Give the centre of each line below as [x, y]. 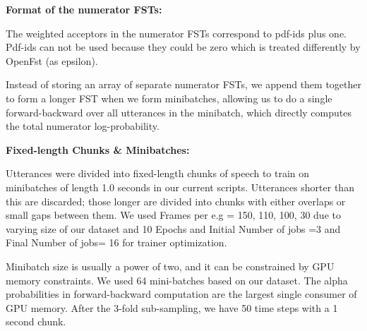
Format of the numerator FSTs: [84, 9]
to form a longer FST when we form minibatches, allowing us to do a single [169, 98]
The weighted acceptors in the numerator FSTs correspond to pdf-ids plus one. [176, 33]
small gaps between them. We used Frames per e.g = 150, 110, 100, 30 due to [173, 215]
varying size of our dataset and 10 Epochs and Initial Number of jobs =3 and [173, 228]
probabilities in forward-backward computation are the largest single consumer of [181, 294]
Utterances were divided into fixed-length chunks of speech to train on [158, 173]
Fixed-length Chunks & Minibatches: [98, 149]
